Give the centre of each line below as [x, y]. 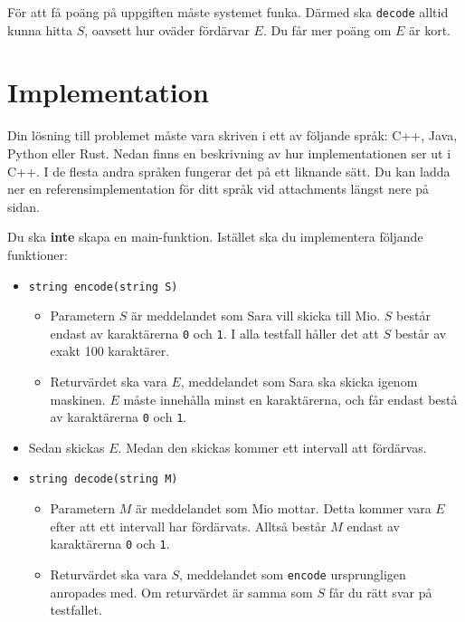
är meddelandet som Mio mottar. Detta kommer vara [283, 508]
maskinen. [78, 399]
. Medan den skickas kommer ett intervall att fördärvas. [272, 447]
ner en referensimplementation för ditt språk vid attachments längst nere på [218, 189]
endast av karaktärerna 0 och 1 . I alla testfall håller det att [214, 333]
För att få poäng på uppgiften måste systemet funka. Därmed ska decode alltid [228, 12]
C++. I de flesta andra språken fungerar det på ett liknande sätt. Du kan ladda [229, 171]
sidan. [24, 206]
